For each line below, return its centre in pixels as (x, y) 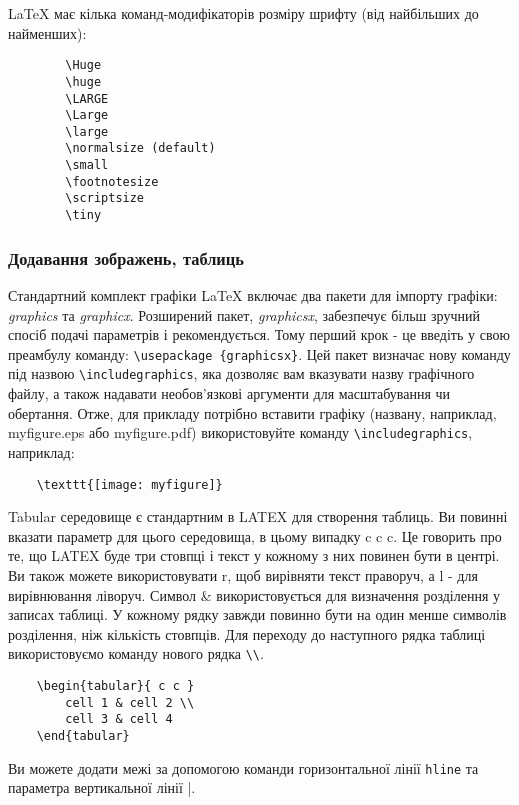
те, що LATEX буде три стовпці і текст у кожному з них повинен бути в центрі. (254, 555)
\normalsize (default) (140, 148)
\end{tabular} (83, 735)
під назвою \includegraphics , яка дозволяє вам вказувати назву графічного (241, 373)
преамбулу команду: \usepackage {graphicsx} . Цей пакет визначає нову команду (259, 353)
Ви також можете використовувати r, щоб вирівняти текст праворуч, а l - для (243, 574)
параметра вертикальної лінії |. (102, 787)
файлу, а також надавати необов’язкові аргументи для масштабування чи (229, 393)
